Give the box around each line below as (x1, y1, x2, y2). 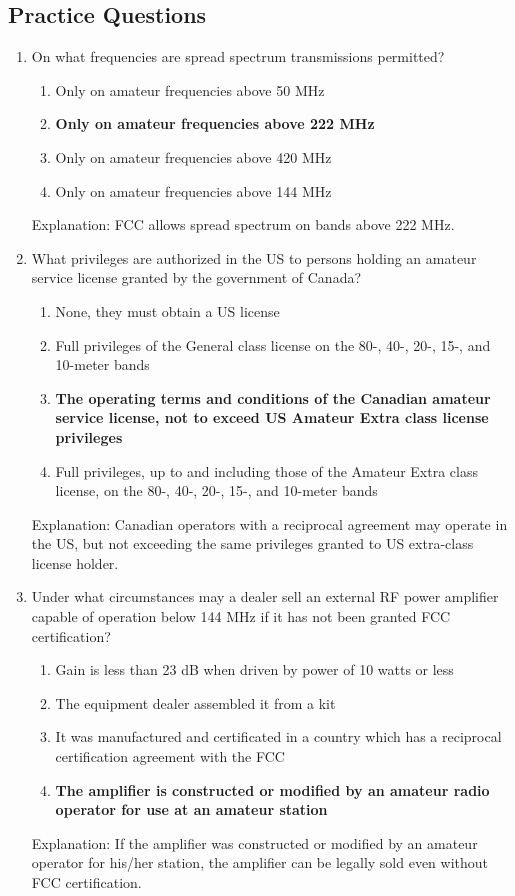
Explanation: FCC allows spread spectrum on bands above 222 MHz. (31, 214, 455, 235)
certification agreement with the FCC (55, 746, 285, 767)
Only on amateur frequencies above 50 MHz (55, 79, 325, 100)
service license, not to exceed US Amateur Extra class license (55, 407, 489, 428)
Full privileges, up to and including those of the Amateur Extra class (55, 460, 479, 481)
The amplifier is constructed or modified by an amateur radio (55, 779, 490, 800)
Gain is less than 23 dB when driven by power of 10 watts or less (55, 659, 454, 680)
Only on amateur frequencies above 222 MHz (55, 113, 375, 134)
